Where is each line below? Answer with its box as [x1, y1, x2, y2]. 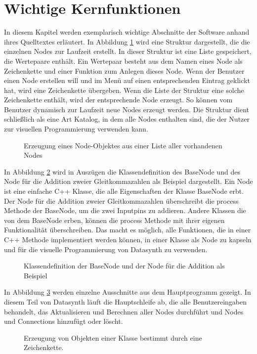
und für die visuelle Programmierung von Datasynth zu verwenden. [4, 244, 208, 254]
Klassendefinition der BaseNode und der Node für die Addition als [24, 261, 225, 271]
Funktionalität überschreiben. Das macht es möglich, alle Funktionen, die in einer [4, 224, 251, 235]
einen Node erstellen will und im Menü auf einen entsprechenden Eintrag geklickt [4, 75, 250, 86]
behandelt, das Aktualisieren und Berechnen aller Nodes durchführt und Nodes [4, 306, 244, 316]
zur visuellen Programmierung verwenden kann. [4, 124, 148, 134]
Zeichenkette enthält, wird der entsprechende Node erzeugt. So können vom [4, 94, 233, 105]
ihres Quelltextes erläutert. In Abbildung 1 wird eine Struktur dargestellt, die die [4, 36, 250, 46]
